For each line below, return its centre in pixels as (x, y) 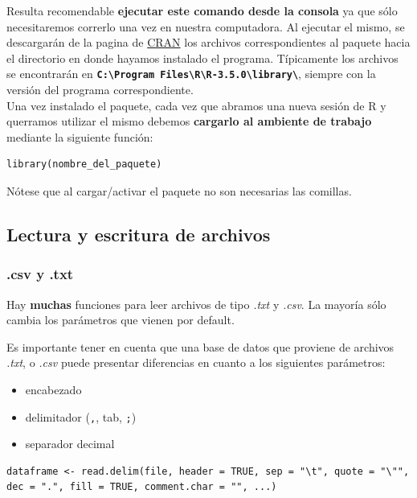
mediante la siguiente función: (80, 136)
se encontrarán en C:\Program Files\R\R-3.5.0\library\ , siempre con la (191, 74)
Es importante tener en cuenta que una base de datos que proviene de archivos (200, 346)
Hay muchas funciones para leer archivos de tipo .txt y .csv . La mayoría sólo (196, 304)
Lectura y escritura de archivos (139, 234)
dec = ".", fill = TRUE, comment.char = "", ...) (142, 487)
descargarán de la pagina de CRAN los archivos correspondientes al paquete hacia (208, 42)
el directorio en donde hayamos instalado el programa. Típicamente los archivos (202, 58)
